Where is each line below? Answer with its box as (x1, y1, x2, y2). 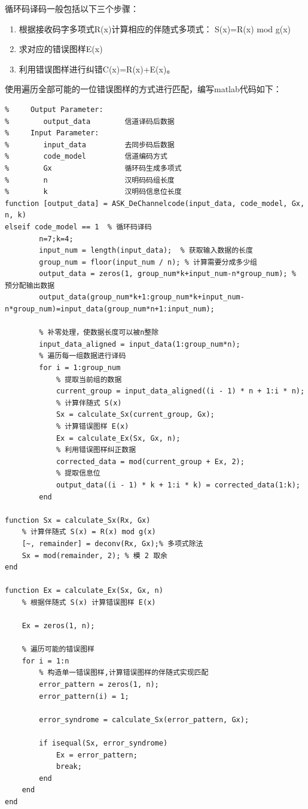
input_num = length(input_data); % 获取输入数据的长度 (39, 246, 253, 255)
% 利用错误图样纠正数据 (56, 446, 136, 455)
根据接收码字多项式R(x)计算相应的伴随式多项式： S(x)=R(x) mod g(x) (19, 22, 291, 35)
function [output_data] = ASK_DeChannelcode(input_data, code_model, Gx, (5, 199, 305, 208)
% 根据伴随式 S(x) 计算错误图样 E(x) (22, 598, 156, 607)
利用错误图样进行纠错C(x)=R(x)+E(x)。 (19, 62, 175, 75)
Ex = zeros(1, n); (22, 622, 95, 631)
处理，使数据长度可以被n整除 (62, 328, 159, 337)
